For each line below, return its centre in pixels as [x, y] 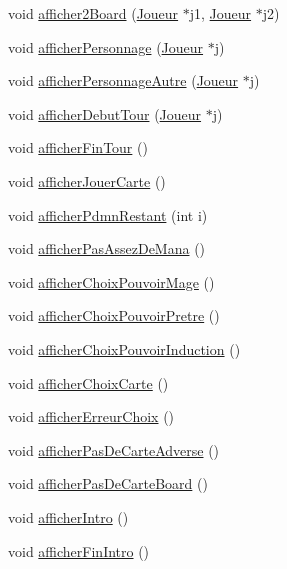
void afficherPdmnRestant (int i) [108, 214]
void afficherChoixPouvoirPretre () [114, 315]
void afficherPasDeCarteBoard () [108, 483]
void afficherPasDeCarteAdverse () [114, 449]
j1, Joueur [220, 13]
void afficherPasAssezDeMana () [107, 248]
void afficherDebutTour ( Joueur [105, 113]
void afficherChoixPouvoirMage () [111, 281]
